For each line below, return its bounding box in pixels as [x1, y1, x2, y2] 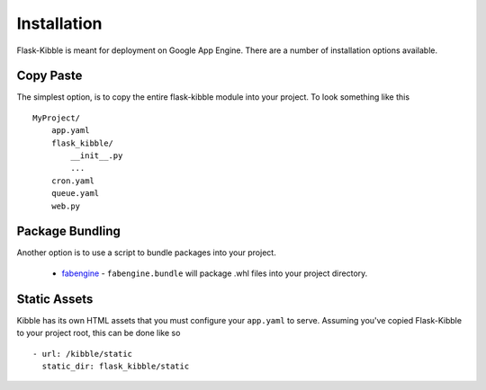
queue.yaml [50, 189, 100, 199]
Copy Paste [16, 68, 83, 84]
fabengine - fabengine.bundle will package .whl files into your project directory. [61, 268, 368, 279]
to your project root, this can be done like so [16, 328, 181, 339]
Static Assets [16, 291, 94, 306]
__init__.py [70, 151, 123, 161]
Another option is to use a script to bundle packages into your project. [16, 247, 276, 258]
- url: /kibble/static [32, 349, 133, 359]
